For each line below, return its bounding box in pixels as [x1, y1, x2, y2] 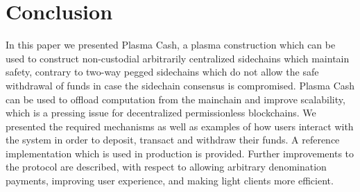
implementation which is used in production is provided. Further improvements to [6, 146, 354, 160]
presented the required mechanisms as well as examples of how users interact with [6, 119, 354, 133]
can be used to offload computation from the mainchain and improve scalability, [6, 91, 345, 106]
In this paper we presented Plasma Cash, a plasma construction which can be [6, 37, 336, 52]
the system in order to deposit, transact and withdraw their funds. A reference [6, 132, 340, 147]
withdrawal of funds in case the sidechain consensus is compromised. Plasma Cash [6, 78, 355, 92]
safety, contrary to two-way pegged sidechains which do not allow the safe [6, 64, 319, 79]
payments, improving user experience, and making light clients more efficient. [6, 173, 334, 188]
